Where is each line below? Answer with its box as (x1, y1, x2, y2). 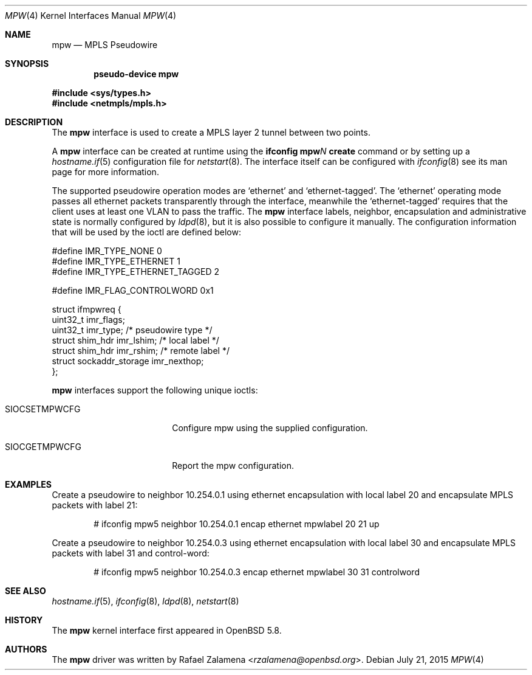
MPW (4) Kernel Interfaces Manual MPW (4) (5, 10, 177, 21)
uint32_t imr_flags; (52, 314, 125, 325)
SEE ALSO (5, 586, 46, 596)
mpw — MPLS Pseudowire (52, 40, 158, 50)
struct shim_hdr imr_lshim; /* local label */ (52, 335, 219, 345)
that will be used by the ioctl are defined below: (52, 227, 241, 237)
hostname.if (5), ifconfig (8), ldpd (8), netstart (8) (52, 596, 239, 606)
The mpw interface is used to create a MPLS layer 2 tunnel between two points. (52, 127, 370, 137)
